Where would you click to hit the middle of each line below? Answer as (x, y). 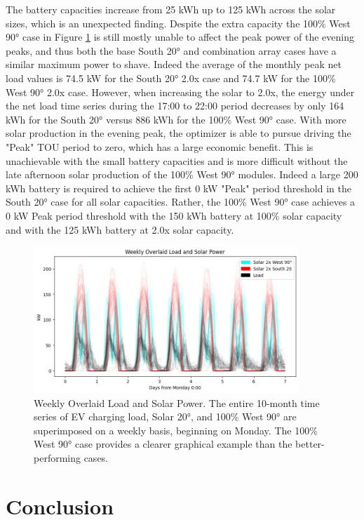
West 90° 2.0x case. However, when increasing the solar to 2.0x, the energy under (180, 92)
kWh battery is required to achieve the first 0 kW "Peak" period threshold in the (178, 188)
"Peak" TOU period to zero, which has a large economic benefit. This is (160, 146)
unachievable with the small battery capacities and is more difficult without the (177, 160)
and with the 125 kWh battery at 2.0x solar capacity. (120, 229)
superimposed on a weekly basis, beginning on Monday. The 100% (176, 430)
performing (57, 458)
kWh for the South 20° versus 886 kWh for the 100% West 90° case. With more (176, 119)
